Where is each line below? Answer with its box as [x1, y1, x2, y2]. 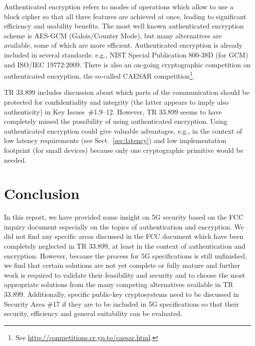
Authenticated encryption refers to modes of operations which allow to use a [4, 1, 233, 11]
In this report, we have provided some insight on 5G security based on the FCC [4, 212, 244, 222]
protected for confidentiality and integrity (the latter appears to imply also [4, 97, 229, 107]
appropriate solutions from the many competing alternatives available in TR [4, 279, 233, 289]
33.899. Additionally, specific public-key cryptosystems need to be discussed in [4, 289, 239, 299]
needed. [4, 154, 26, 165]
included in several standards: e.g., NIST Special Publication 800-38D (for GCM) [4, 49, 248, 59]
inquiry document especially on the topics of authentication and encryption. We [4, 221, 244, 231]
